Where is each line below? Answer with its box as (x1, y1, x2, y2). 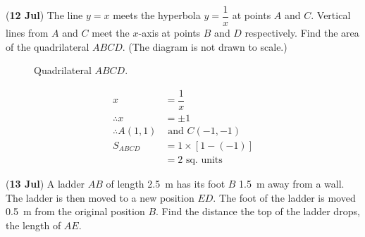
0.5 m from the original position (6, 204, 145, 219)
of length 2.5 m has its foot (106, 176, 225, 191)
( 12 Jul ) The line (6, 8, 83, 23)
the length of (6, 217, 61, 232)
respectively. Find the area (245, 25, 359, 40)
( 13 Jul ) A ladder (6, 176, 85, 191)
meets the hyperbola (113, 8, 201, 23)
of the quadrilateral (6, 39, 89, 54)
